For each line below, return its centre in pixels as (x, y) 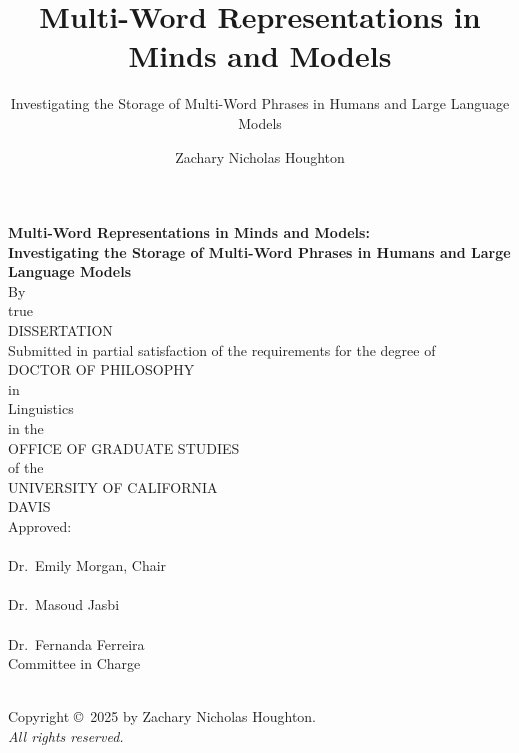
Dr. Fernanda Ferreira (76, 643)
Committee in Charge (74, 663)
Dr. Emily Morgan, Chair (87, 565)
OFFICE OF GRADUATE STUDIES (124, 447)
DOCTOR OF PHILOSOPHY (101, 369)
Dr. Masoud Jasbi (64, 604)
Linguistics (41, 408)
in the (26, 428)
